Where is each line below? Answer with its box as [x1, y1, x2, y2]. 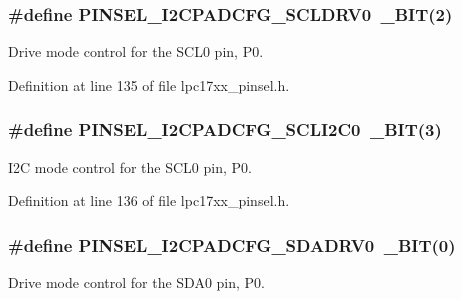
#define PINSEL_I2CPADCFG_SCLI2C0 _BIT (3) [8, 117, 442, 142]
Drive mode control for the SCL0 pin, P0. [8, 41, 264, 62]
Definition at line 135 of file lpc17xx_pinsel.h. [8, 74, 290, 95]
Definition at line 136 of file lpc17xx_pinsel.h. [8, 190, 290, 211]
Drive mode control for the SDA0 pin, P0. [8, 272, 265, 293]
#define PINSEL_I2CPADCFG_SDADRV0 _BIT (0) [8, 232, 456, 257]
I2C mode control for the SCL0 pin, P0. [8, 156, 252, 177]
